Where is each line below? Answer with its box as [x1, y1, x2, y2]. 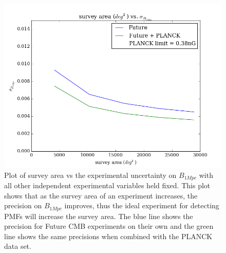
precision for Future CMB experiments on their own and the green [4, 221, 214, 231]
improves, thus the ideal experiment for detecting [64, 200, 219, 211]
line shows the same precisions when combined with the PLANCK [4, 230, 213, 241]
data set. [4, 241, 31, 251]
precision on [4, 200, 42, 211]
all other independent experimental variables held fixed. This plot [4, 180, 211, 191]
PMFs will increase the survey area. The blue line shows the [4, 210, 193, 221]
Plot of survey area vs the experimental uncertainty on [4, 169, 177, 180]
